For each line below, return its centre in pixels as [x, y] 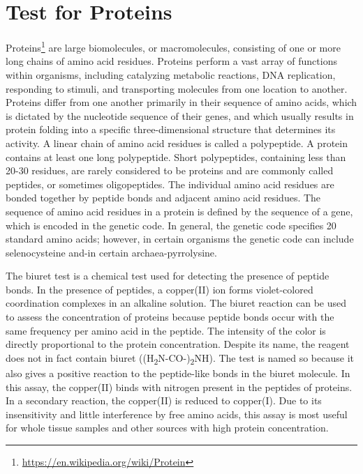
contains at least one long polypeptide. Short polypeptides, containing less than [176, 156]
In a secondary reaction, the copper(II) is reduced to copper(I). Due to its [164, 400]
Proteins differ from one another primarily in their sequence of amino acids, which [181, 102]
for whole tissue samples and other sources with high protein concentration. [167, 428]
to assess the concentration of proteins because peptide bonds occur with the [170, 317]
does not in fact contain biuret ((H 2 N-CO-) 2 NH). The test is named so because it [180, 358]
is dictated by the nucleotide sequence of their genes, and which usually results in [180, 115]
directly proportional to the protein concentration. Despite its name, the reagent [178, 344]
